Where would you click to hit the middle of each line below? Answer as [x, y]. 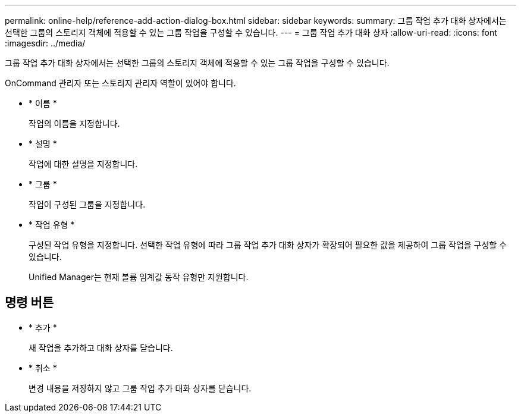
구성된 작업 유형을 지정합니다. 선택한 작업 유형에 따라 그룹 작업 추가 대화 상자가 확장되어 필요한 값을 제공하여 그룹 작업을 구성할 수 [268, 245]
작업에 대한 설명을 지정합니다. [83, 164]
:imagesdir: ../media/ [45, 43]
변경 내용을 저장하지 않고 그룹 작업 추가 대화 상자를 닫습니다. [140, 388]
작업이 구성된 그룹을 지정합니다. [87, 204]
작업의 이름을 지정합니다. [74, 123]
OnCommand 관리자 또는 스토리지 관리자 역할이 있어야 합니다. [120, 83]
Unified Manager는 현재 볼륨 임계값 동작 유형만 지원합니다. [139, 277]
